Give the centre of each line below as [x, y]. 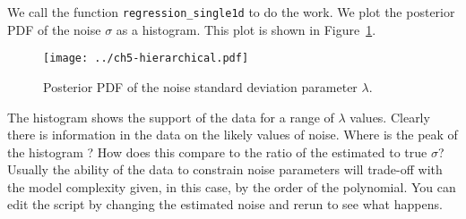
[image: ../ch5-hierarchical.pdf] [146, 59]
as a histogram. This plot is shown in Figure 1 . [246, 29]
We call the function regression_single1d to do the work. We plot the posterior [231, 12]
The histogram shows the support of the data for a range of [171, 117]
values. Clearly [390, 117]
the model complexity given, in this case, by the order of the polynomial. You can [232, 186]
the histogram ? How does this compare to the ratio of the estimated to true [217, 152]
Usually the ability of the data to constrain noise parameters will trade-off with [225, 169]
